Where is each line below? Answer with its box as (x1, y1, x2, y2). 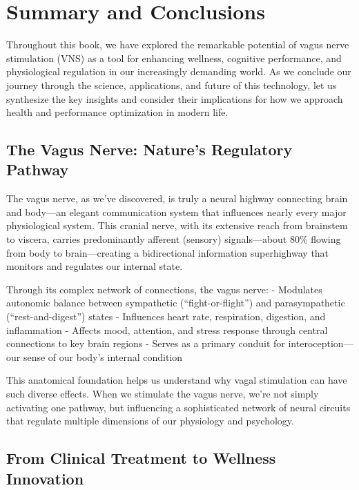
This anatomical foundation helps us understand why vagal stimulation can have (6, 373, 347, 387)
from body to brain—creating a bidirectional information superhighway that (6, 245, 329, 259)
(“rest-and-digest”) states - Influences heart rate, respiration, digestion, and (6, 309, 326, 324)
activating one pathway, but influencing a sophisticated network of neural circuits (6, 400, 351, 414)
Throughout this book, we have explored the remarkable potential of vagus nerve (6, 37, 349, 52)
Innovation (6, 467, 84, 489)
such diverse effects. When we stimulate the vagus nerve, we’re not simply (6, 386, 319, 400)
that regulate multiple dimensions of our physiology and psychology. (6, 413, 294, 428)
